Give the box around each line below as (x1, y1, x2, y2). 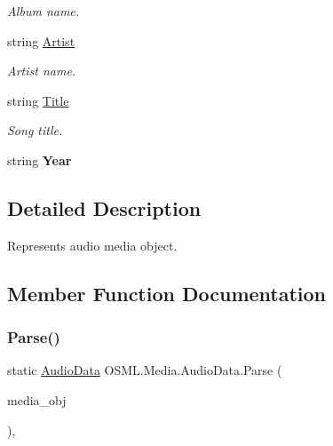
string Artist (7, 31, 75, 50)
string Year (7, 150, 72, 169)
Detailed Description (7, 194, 202, 221)
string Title (7, 91, 69, 109)
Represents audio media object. (7, 235, 178, 254)
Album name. (7, 2, 80, 20)
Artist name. (7, 61, 76, 80)
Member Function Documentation (7, 279, 327, 307)
